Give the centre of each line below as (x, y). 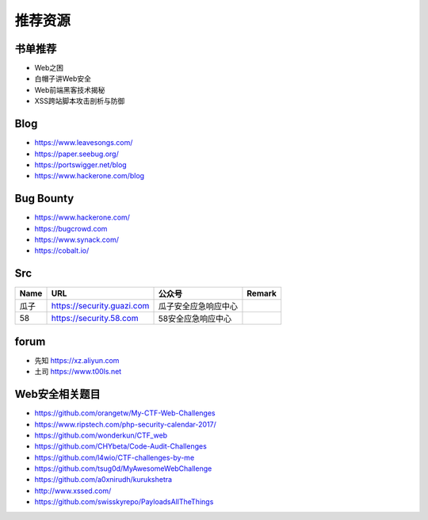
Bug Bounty (44, 199)
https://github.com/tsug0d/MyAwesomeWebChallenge (123, 468)
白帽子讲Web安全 (63, 78)
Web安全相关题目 (57, 394)
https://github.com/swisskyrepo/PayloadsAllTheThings (124, 502)
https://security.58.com (95, 319)
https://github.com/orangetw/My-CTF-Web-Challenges (125, 413)
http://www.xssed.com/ (73, 491)
